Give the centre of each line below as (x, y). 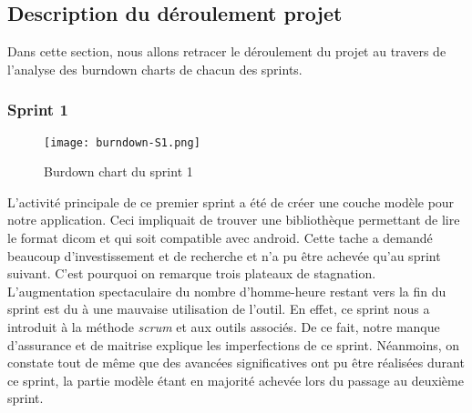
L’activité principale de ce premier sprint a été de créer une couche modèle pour (231, 201)
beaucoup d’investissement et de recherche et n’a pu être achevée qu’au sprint (224, 255)
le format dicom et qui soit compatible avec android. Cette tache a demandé (220, 238)
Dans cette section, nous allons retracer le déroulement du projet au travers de (227, 51)
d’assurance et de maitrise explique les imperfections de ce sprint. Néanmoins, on (234, 344)
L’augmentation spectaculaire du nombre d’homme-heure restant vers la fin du (227, 291)
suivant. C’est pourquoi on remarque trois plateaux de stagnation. (192, 273)
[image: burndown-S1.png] (122, 142)
